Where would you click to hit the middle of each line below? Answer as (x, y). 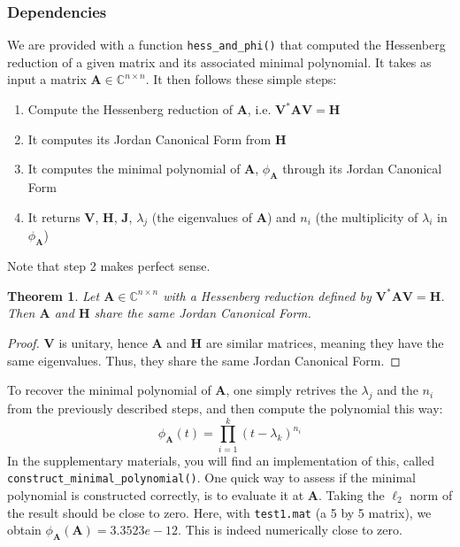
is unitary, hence (103, 343)
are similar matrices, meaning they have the (325, 343)
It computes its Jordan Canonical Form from (149, 139)
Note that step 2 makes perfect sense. (109, 266)
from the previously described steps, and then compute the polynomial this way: (225, 408)
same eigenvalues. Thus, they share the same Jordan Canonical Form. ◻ (204, 360)
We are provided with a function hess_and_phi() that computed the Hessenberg (226, 45)
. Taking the (352, 494)
